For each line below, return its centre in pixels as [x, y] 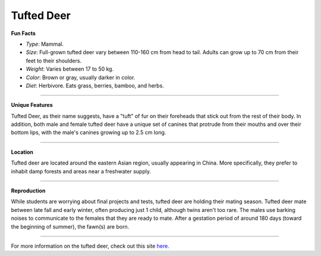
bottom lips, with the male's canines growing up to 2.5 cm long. [89, 132]
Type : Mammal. [45, 44]
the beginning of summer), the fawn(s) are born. [70, 226]
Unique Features [32, 105]
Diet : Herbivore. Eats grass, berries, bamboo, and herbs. [95, 86]
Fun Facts [23, 33]
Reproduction [28, 191]
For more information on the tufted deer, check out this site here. [90, 246]
